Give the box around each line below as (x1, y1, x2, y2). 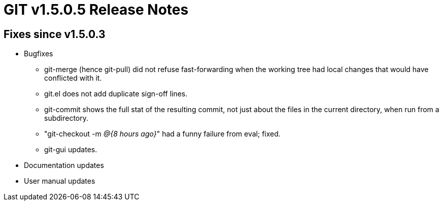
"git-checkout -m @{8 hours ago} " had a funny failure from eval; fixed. (44, 129, 281, 139)
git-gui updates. (44, 145, 97, 154)
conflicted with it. (44, 74, 102, 83)
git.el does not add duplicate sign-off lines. (44, 89, 188, 98)
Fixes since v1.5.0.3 (4, 27, 106, 41)
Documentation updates (24, 161, 104, 170)
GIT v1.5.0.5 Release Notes (4, 1, 189, 18)
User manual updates (24, 177, 95, 186)
